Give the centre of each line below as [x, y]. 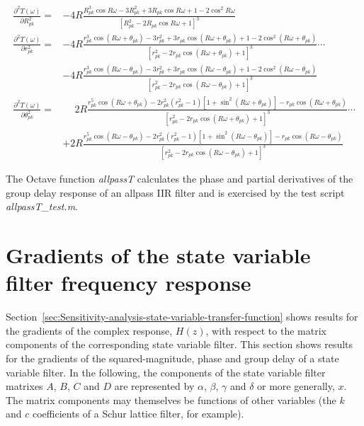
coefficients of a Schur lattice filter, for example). [138, 414]
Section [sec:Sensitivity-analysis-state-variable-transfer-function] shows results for [182, 317]
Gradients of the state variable [158, 255]
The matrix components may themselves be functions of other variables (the [171, 399]
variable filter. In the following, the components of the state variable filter [166, 372]
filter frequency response [129, 283]
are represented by [154, 386]
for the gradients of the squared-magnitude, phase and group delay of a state [172, 358]
